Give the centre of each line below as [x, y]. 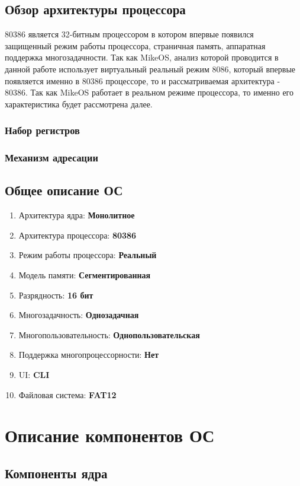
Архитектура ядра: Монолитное [77, 215]
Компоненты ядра [56, 473]
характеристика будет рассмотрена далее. [79, 104]
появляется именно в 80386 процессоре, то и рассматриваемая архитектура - [143, 80]
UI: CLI [34, 374]
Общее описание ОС [64, 190]
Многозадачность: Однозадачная [79, 315]
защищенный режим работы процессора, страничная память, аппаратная [135, 45]
